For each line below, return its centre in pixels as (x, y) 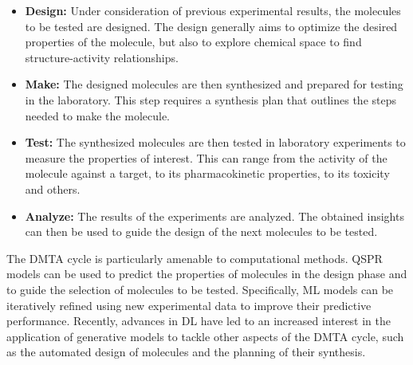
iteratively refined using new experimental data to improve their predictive (189, 305)
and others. (53, 188)
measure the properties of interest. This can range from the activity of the (206, 157)
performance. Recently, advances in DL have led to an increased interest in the (199, 321)
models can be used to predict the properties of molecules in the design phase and (207, 274)
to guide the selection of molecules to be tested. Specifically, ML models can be (200, 289)
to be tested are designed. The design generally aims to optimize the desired (211, 26)
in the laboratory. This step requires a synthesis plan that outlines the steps (210, 99)
